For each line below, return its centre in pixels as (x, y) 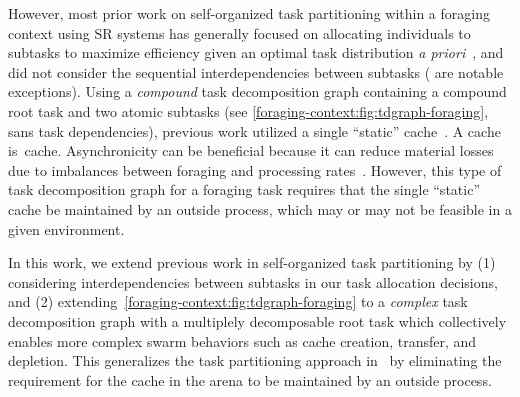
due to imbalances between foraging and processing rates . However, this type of (255, 169)
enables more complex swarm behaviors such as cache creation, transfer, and (242, 340)
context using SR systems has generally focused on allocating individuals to (239, 32)
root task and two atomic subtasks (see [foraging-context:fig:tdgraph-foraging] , (248, 110)
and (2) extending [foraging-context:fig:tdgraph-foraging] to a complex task (238, 301)
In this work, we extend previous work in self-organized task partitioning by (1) (252, 262)
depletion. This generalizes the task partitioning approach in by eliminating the (255, 360)
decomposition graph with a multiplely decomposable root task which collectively (257, 320)
